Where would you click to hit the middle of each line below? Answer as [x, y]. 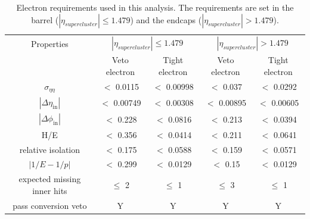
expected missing [50, 179]
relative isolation [49, 149]
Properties [49, 43]
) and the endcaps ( [166, 19]
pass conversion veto [50, 205]
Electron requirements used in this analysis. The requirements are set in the [155, 7]
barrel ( [45, 19]
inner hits [50, 190]
